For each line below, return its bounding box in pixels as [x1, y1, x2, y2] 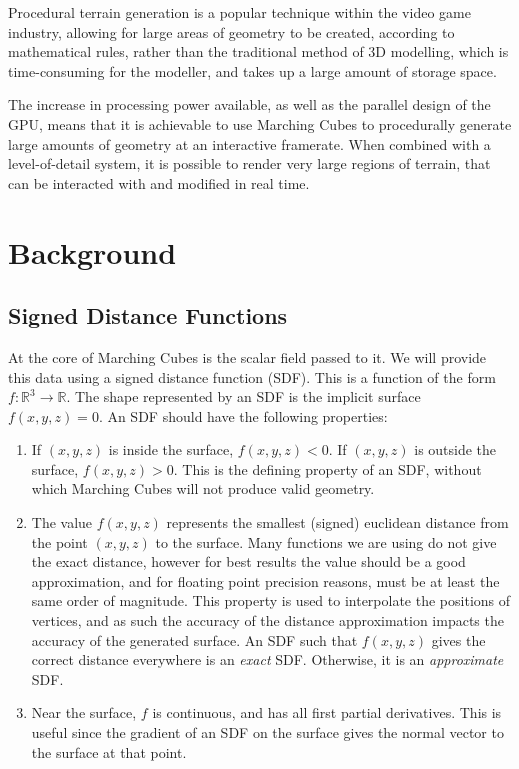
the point [31, 531, 88, 552]
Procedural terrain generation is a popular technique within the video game [8, 2, 471, 22]
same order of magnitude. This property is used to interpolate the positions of [31, 590, 511, 611]
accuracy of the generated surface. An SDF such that [31, 629, 358, 650]
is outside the [414, 439, 497, 460]
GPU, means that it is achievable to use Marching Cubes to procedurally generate [8, 113, 512, 134]
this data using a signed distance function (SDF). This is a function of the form [8, 366, 496, 387]
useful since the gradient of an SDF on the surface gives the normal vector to [31, 722, 504, 743]
